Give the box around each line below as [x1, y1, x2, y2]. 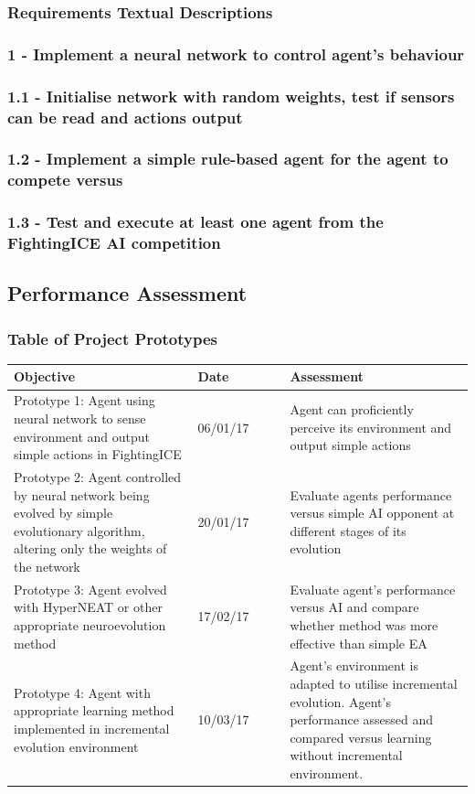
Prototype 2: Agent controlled [14, 467, 182, 486]
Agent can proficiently [290, 400, 414, 419]
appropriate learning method [14, 701, 174, 720]
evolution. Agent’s [290, 692, 391, 711]
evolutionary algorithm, [14, 520, 145, 540]
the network [14, 556, 80, 575]
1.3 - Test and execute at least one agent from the [7, 210, 384, 233]
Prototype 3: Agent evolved [14, 579, 167, 598]
